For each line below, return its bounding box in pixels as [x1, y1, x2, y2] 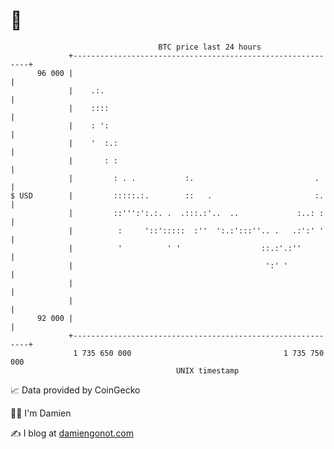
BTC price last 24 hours [158, 42, 262, 52]
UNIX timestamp [175, 365, 240, 376]
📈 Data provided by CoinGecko [10, 384, 141, 396]
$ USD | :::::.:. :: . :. [10, 190, 325, 201]
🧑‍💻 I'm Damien [10, 407, 72, 419]
